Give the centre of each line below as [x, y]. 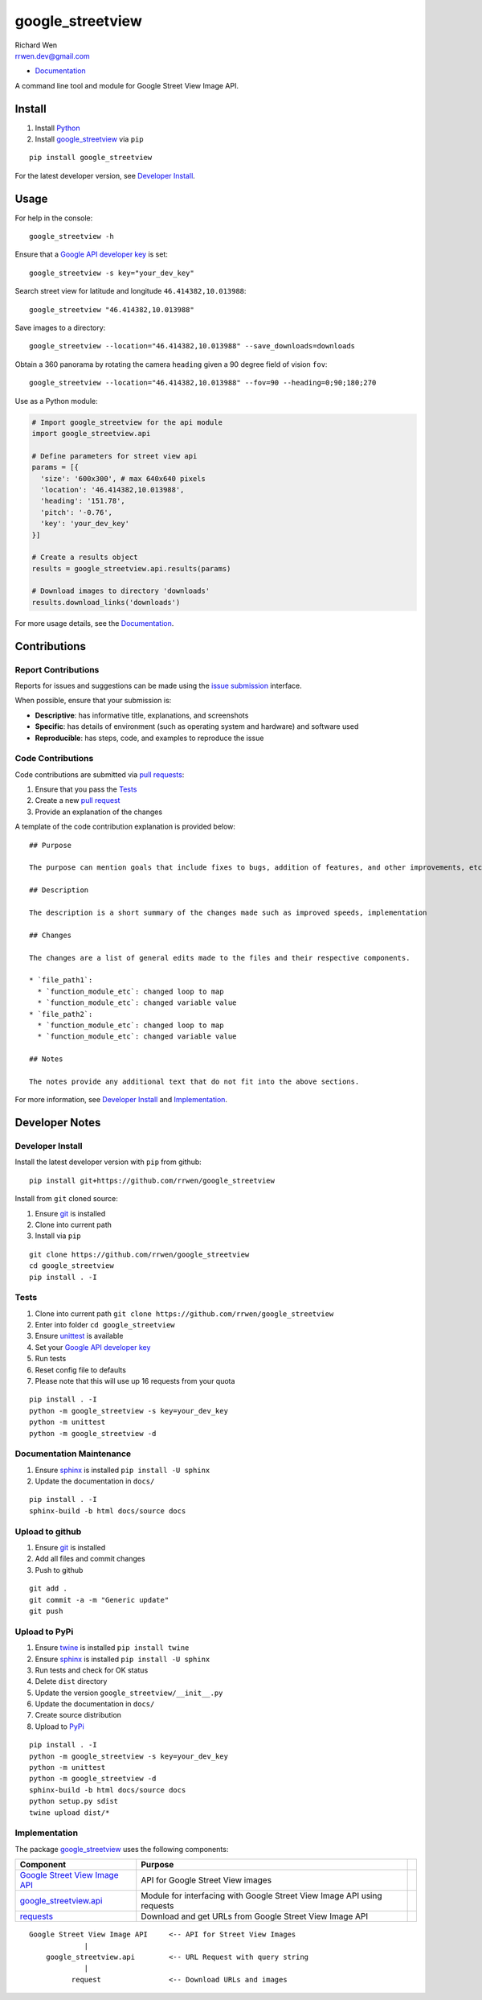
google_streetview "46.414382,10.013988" [112, 309]
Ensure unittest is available [79, 1336]
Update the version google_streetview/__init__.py [129, 1693]
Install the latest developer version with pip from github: [108, 1162]
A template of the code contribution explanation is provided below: [125, 827]
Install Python [57, 128]
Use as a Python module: [56, 401]
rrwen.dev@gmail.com [52, 56]
